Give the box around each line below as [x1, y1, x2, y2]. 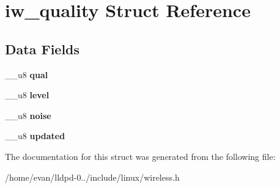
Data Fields [5, 39, 80, 58]
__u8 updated [5, 129, 65, 142]
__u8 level [5, 89, 50, 101]
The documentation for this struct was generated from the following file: [5, 150, 276, 162]
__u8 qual [5, 68, 48, 81]
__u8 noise [5, 109, 51, 121]
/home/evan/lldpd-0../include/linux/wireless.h [5, 170, 180, 183]
